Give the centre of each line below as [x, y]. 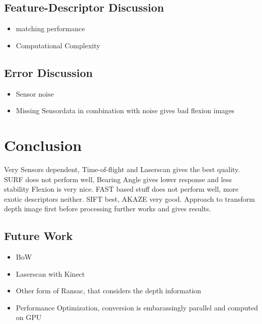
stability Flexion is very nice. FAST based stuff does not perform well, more [121, 189]
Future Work [39, 236]
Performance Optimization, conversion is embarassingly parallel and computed [137, 307]
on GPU [29, 317]
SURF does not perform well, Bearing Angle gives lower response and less [118, 179]
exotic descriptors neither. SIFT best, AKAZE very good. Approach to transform [129, 198]
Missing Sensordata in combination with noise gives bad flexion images [125, 110]
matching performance [50, 28]
